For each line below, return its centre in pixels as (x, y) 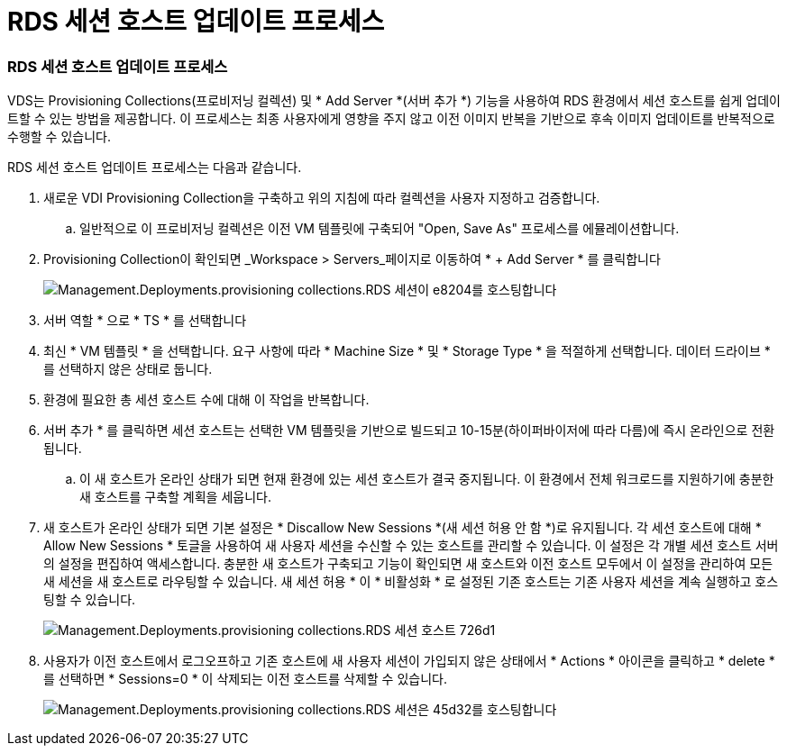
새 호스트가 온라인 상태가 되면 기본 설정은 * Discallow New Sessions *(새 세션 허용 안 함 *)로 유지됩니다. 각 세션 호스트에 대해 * (403, 528)
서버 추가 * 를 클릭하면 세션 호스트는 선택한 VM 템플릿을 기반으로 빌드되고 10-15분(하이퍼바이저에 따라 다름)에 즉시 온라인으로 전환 (409, 431)
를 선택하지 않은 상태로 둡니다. (128, 369)
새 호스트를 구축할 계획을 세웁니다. (175, 497)
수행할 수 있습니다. (59, 137)
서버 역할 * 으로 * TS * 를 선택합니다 (145, 321)
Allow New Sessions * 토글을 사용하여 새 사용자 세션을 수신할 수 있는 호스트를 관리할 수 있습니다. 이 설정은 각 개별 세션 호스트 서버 (411, 546)
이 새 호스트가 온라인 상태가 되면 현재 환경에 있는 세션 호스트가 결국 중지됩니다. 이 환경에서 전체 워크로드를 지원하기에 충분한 (427, 479)
